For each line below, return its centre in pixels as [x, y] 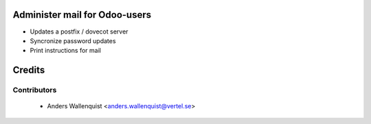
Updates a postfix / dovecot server [79, 32]
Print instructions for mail [65, 51]
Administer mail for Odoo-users [82, 15]
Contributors [35, 90]
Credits [29, 70]
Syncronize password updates [73, 40]
